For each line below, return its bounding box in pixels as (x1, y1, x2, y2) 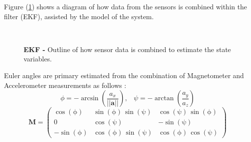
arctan (154, 95, 174, 102)
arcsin (81, 95, 99, 102)
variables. (24, 54, 52, 64)
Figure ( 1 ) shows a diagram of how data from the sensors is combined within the (4, 1, 247, 11)
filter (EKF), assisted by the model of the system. (4, 11, 154, 21)
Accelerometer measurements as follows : (4, 80, 126, 90)
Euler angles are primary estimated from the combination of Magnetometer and (4, 70, 244, 80)
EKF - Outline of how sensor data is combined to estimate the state (24, 44, 231, 54)
